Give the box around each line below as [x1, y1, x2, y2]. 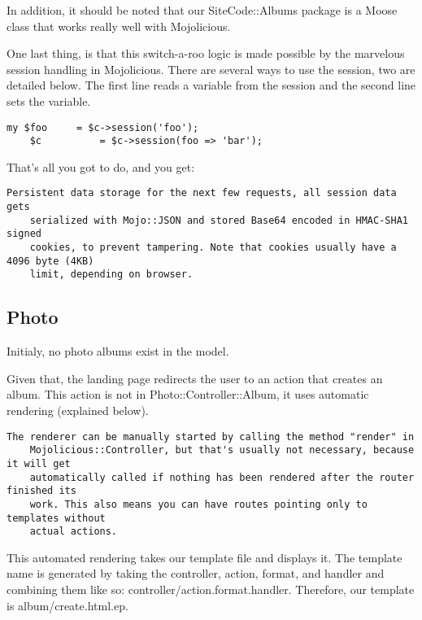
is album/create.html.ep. [7, 596, 128, 613]
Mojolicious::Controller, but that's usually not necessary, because [29, 444, 415, 456]
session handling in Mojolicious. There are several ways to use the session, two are [7, 60, 415, 77]
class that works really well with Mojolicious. [7, 17, 231, 34]
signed [7, 228, 41, 240]
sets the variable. [7, 92, 91, 109]
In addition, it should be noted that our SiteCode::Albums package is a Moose [7, 2, 398, 18]
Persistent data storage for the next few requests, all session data [7, 187, 397, 199]
